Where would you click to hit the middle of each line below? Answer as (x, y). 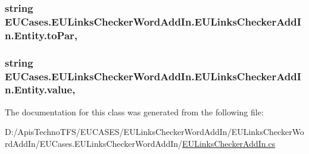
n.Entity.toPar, (41, 35)
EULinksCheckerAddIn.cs (229, 143)
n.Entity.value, (40, 89)
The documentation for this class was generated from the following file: (134, 111)
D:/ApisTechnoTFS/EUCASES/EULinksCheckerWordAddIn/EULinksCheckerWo (154, 132)
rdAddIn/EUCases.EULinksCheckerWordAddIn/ (94, 143)
